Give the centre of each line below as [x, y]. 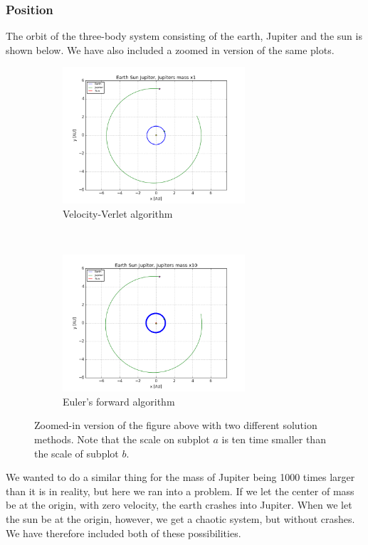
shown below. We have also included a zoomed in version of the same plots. [170, 49]
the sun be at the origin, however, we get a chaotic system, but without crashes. [180, 518]
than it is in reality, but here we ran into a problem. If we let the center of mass [180, 491]
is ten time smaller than [274, 439]
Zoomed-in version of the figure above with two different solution [176, 425]
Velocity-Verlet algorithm [118, 213]
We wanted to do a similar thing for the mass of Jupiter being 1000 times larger [180, 477]
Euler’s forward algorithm [119, 401]
